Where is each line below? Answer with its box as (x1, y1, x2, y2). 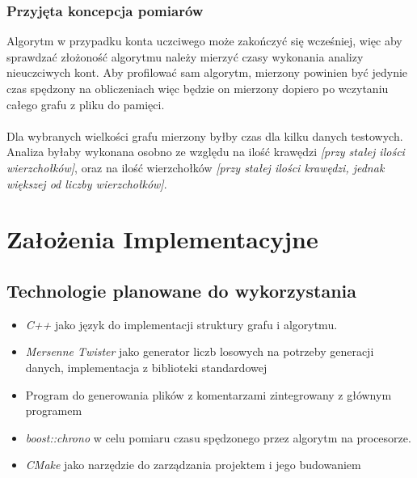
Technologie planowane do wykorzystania (6, 277, 357, 302)
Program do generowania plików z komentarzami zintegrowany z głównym (25, 386, 392, 403)
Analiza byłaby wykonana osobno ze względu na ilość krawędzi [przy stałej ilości (6, 143, 405, 160)
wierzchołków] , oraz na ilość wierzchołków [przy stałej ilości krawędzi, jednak (6, 159, 385, 176)
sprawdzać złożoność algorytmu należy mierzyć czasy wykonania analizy (6, 48, 364, 65)
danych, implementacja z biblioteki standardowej (25, 358, 267, 375)
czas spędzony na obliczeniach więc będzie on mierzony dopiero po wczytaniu (6, 80, 389, 96)
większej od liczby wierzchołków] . (6, 175, 167, 192)
